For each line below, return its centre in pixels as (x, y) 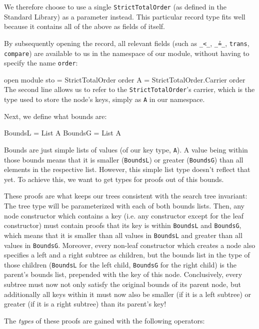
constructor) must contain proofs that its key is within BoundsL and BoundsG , (123, 225)
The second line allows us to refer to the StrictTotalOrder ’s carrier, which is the (129, 89)
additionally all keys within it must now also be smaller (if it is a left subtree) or (128, 294)
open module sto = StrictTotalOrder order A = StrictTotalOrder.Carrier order (125, 79)
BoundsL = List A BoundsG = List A (62, 133)
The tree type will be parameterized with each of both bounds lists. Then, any (124, 205)
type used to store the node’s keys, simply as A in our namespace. (104, 99)
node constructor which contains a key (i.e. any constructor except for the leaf (124, 215)
